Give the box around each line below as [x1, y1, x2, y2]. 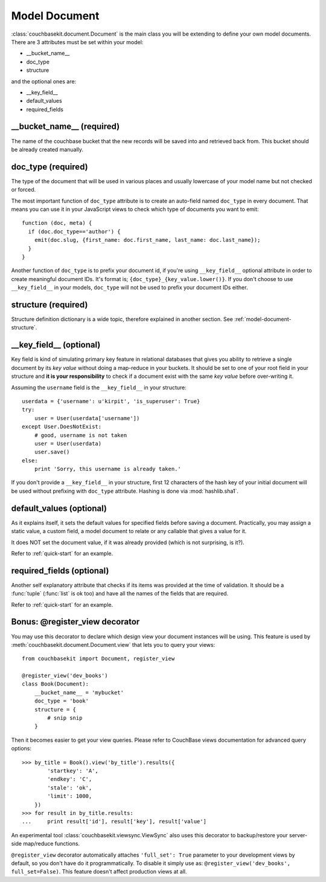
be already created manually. [11, 146, 84, 153]
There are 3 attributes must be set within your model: [11, 38, 144, 45]
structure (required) [11, 299, 88, 310]
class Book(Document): [22, 681, 89, 687]
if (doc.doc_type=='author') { [28, 228, 121, 235]
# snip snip [47, 715, 83, 722]
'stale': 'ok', [47, 784, 92, 791]
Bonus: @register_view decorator [11, 617, 140, 627]
